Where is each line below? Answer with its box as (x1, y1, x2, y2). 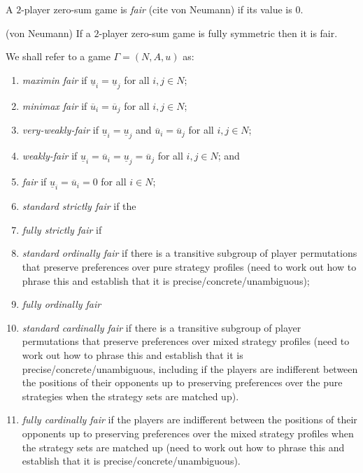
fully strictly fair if (22, 222, 102, 236)
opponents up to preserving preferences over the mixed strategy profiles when (22, 426, 354, 441)
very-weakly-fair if (22, 122, 99, 137)
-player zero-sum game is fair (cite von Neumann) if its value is (21, 2, 292, 16)
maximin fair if (22, 72, 87, 87)
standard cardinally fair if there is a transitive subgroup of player (22, 320, 301, 334)
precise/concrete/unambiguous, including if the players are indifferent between (22, 361, 358, 376)
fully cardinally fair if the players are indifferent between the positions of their (22, 412, 357, 427)
